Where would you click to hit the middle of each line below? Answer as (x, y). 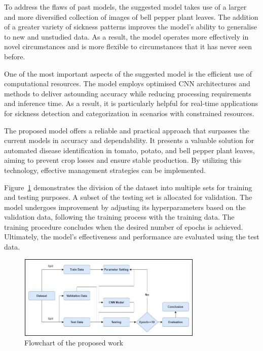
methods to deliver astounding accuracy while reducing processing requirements (128, 93)
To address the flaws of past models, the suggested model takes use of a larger (125, 7)
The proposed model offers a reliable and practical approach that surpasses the (127, 130)
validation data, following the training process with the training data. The (119, 217)
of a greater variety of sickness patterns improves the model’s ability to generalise (130, 27)
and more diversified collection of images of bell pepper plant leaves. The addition (131, 16)
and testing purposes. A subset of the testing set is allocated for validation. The (128, 197)
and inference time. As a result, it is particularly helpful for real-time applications (131, 103)
